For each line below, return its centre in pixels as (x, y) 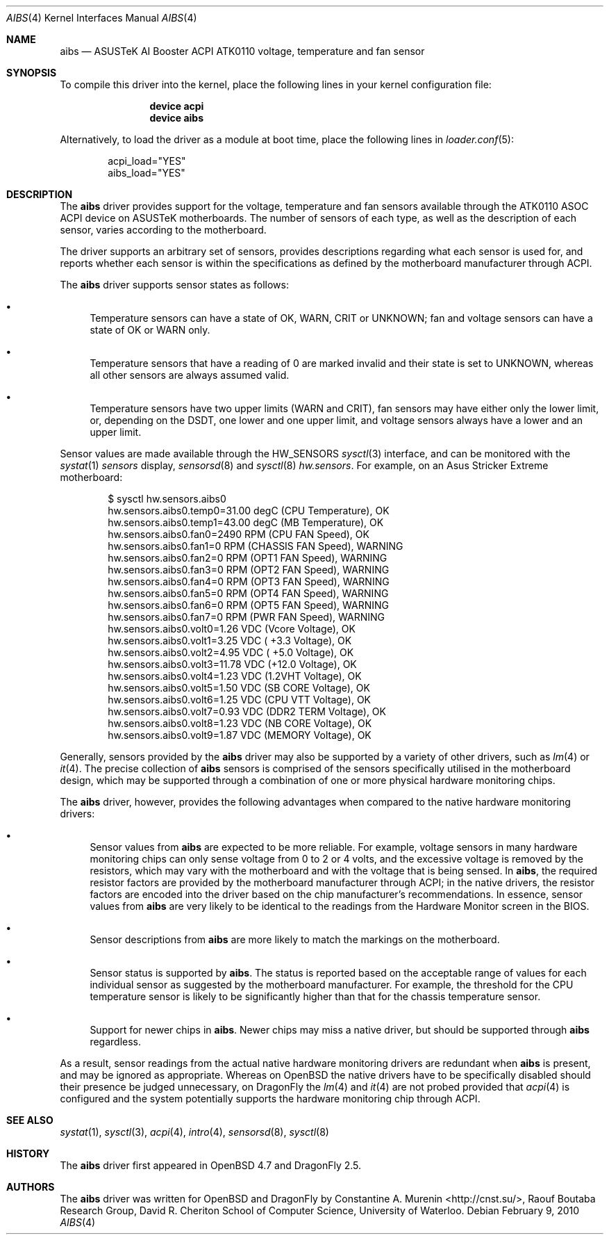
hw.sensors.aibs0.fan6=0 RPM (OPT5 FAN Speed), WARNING (248, 605)
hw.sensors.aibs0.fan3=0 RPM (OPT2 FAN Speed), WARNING (249, 570)
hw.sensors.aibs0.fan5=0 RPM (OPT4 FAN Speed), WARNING (248, 593)
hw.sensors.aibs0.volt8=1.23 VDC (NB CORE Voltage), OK (240, 723)
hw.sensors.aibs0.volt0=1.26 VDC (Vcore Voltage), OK (232, 629)
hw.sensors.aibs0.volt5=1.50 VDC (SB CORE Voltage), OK (239, 688)
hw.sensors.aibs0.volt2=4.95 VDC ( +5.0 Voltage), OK (231, 652)
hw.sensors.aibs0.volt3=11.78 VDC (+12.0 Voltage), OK (232, 664)
